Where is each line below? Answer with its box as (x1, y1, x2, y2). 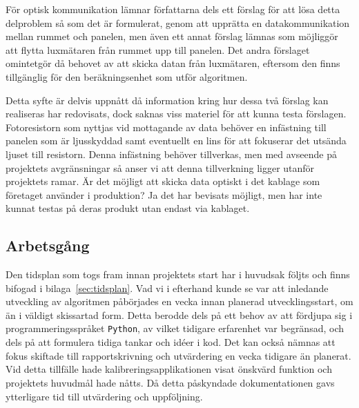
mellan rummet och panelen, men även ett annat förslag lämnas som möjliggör (6, 29, 338, 43)
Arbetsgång (6, 235, 90, 256)
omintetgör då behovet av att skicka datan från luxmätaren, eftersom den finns (6, 56, 340, 70)
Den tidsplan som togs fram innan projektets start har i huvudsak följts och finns (6, 267, 350, 282)
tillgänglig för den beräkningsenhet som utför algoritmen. (6, 69, 248, 84)
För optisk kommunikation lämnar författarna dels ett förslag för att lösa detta (6, 2, 340, 16)
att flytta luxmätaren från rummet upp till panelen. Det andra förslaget (6, 42, 310, 57)
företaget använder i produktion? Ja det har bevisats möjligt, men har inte (6, 187, 322, 202)
